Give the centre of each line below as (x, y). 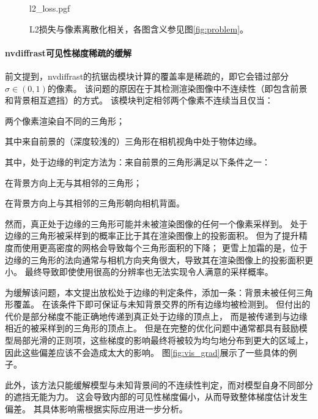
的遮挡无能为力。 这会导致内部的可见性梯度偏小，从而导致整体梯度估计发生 (156, 397)
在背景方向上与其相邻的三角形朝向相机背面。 (95, 203)
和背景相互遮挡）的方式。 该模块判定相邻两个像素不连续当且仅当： (139, 100)
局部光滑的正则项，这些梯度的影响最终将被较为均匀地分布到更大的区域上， (163, 340)
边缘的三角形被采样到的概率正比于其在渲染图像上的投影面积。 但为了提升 (152, 236)
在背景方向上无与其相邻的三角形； (73, 182)
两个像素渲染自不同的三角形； (65, 120)
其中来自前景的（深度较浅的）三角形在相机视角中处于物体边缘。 (133, 141)
